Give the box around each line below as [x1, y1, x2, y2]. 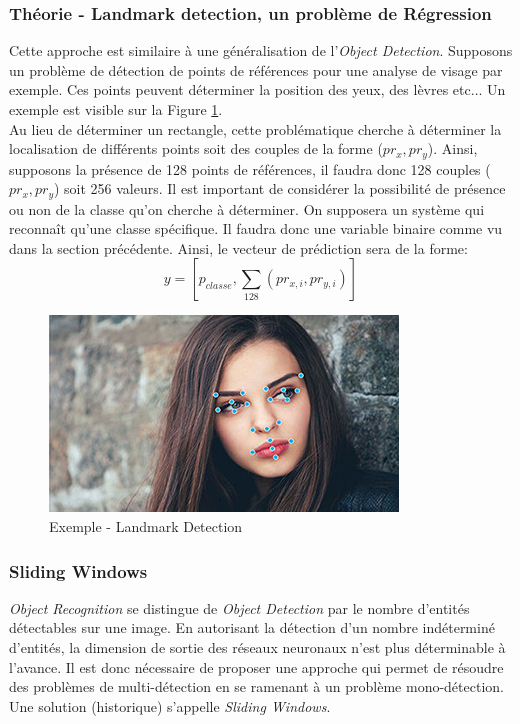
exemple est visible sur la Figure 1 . [9, 99, 223, 119]
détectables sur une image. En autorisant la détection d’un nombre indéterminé [9, 617, 495, 638]
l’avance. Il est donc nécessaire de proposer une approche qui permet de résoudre [9, 656, 504, 677]
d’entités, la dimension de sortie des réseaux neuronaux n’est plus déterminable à [9, 637, 506, 658]
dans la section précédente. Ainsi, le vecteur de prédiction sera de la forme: [9, 237, 468, 258]
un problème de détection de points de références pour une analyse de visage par [9, 59, 503, 80]
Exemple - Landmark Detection [49, 516, 243, 537]
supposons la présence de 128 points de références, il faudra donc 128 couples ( [9, 158, 491, 179]
